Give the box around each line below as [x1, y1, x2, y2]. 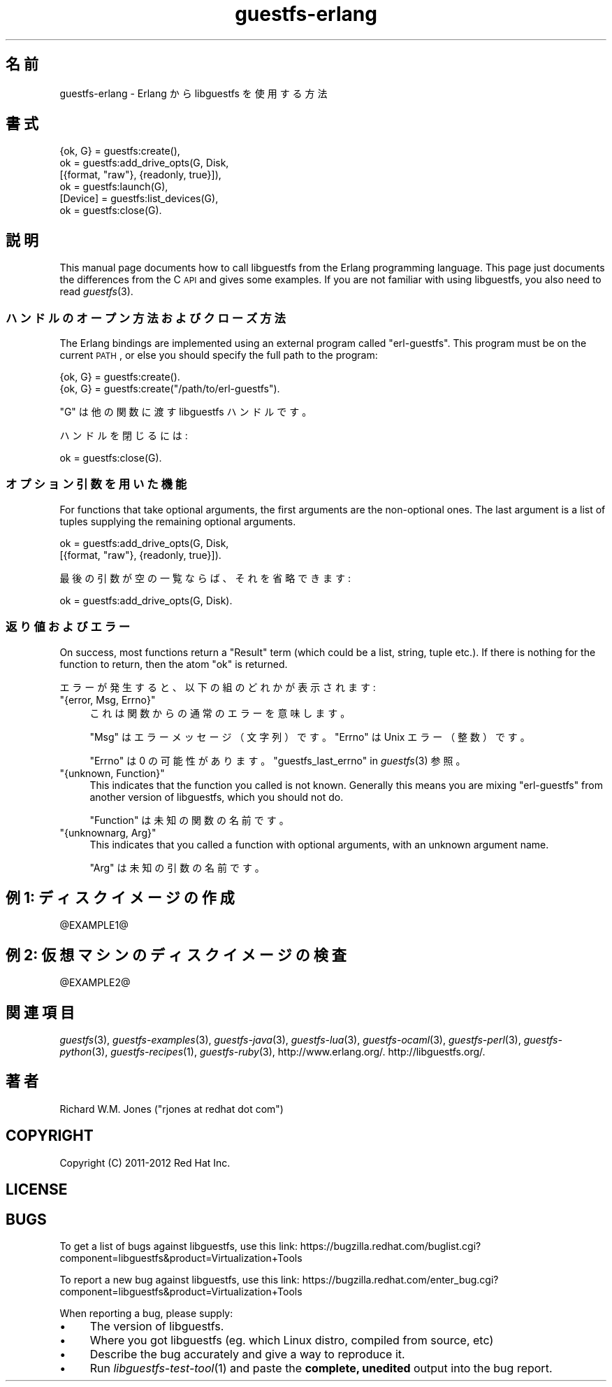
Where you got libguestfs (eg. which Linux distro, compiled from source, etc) [89, 1333, 494, 1348]
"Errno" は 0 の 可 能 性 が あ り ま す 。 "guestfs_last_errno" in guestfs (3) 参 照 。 [89, 754, 466, 767]
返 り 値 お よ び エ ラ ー [6, 620, 131, 634]
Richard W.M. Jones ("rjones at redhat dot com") [59, 1102, 284, 1115]
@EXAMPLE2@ [59, 976, 131, 989]
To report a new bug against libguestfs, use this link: [59, 1274, 300, 1286]
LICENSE [6, 1181, 68, 1199]
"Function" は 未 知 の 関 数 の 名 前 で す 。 [89, 813, 289, 826]
